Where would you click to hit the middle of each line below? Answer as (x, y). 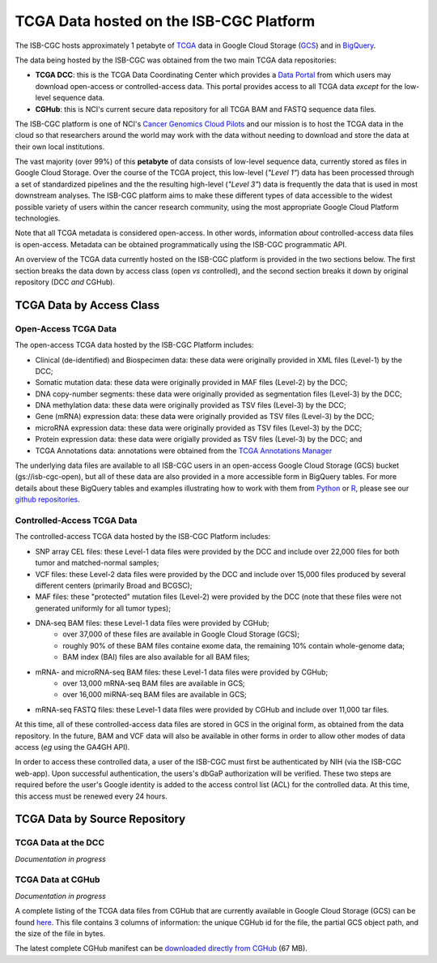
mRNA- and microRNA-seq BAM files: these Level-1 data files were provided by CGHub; (182, 672)
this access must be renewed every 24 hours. (91, 796)
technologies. (38, 218)
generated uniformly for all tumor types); (103, 608)
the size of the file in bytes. (60, 934)
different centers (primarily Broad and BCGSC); (114, 585)
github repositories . (47, 499)
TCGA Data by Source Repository (100, 819)
